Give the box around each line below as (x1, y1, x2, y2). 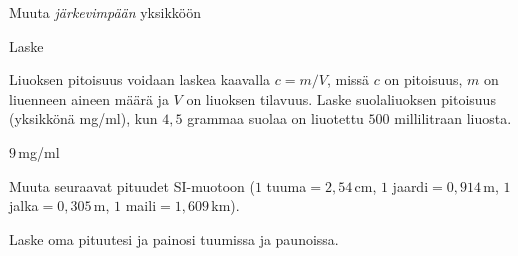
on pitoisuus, (384, 69, 463, 90)
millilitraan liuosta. (394, 108, 512, 129)
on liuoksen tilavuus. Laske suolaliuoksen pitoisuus (186, 88, 496, 109)
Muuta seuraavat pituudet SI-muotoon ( (9, 175, 255, 196)
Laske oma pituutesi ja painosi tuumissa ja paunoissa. (9, 228, 339, 249)
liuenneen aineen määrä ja (9, 88, 169, 109)
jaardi (392, 175, 429, 196)
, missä (326, 69, 370, 90)
